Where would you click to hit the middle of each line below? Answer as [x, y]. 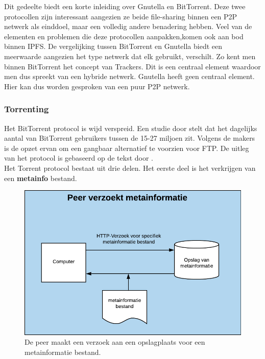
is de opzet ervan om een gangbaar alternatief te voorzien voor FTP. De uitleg [127, 148]
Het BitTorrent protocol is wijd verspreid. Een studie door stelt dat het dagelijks [131, 128]
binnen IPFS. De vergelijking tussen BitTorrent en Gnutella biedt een [113, 46]
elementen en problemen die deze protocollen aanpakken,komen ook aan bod [124, 36]
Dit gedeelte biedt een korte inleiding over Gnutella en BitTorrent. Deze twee [125, 6]
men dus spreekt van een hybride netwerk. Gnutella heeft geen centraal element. [129, 76]
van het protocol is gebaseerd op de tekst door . [79, 158]
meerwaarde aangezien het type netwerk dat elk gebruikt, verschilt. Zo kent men [130, 56]
